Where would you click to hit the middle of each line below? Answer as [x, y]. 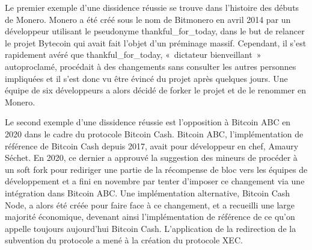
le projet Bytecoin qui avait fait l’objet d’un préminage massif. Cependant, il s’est [156, 42]
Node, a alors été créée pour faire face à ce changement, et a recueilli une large [150, 205]
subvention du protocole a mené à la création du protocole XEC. [124, 240]
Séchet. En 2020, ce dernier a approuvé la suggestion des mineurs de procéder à [151, 158]
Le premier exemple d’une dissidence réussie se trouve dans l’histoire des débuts [152, 7]
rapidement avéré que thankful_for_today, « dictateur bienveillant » [133, 55]
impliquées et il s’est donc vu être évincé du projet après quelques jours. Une [146, 78]
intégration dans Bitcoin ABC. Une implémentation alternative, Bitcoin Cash [148, 192]
